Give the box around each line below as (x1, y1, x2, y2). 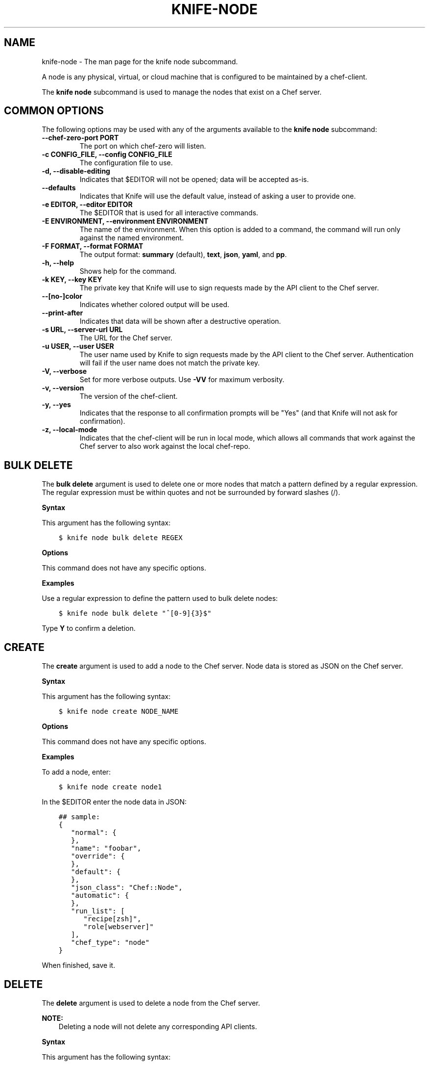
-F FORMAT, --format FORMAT (42, 242, 143, 251)
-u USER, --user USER (42, 342, 114, 351)
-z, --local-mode (42, 425, 97, 434)
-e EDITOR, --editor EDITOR (42, 200, 133, 209)
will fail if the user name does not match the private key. (79, 359, 260, 367)
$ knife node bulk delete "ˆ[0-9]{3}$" (58, 609, 212, 618)
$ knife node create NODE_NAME (58, 707, 179, 716)
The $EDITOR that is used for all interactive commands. (79, 208, 259, 217)
